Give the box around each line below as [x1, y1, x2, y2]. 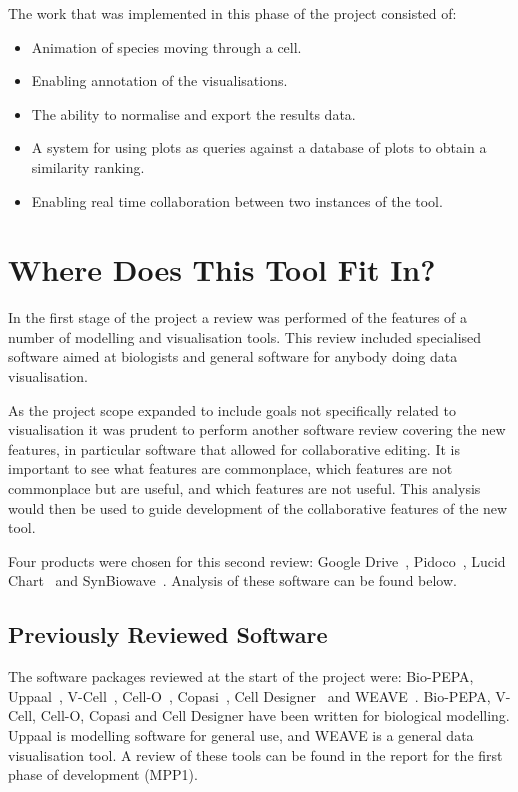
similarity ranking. [31, 156, 145, 177]
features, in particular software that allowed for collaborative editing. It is [8, 438, 460, 459]
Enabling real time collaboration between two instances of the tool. [31, 190, 443, 211]
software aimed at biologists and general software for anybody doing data [8, 346, 458, 367]
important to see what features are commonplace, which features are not [8, 458, 453, 479]
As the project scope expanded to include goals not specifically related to [8, 399, 456, 420]
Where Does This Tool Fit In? [8, 249, 436, 290]
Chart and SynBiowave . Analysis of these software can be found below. [8, 570, 457, 591]
